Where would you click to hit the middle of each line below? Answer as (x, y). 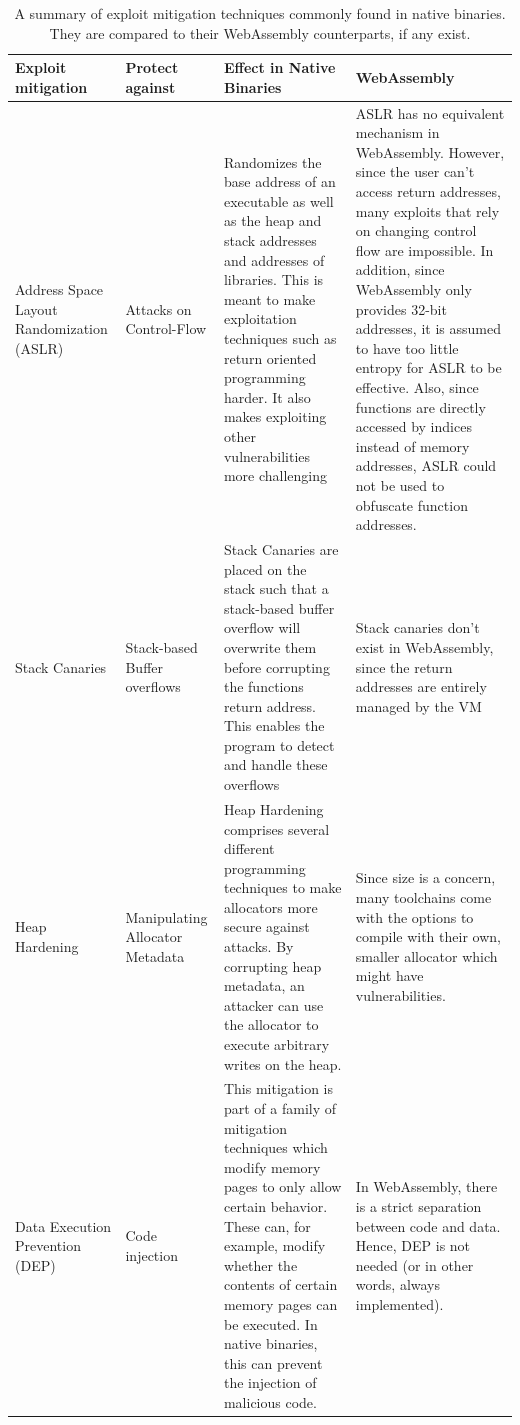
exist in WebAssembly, (424, 646)
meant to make (269, 298)
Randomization (61, 328)
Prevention (48, 1245)
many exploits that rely (427, 210)
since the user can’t (415, 171)
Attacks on (158, 308)
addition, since (400, 269)
